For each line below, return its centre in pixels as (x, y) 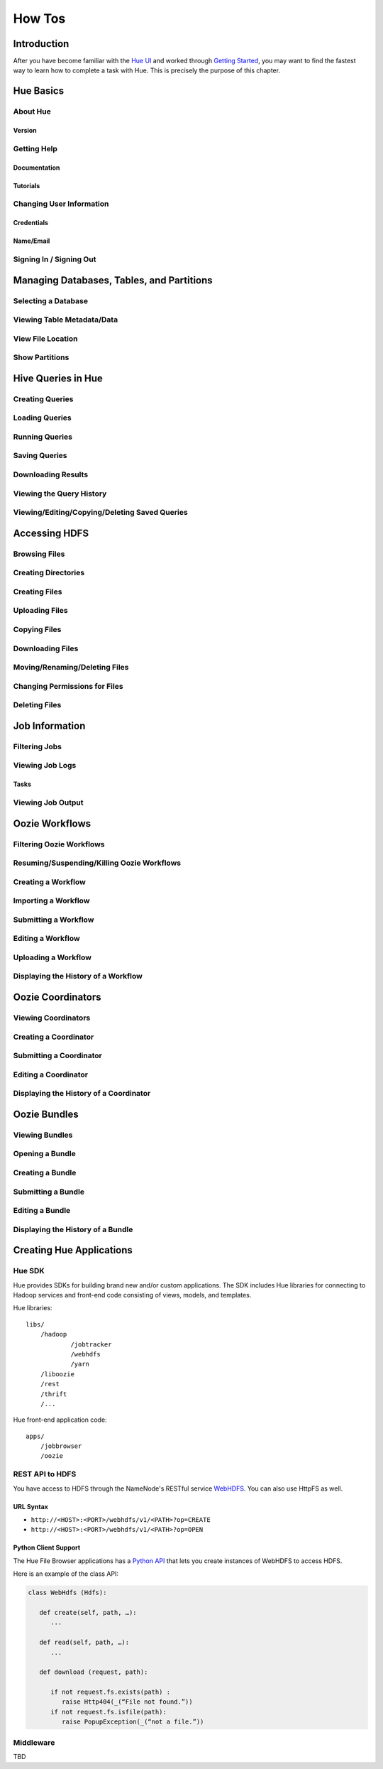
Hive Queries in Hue (58, 378)
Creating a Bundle (45, 1172)
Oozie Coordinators (57, 997)
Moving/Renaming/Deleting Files (71, 668)
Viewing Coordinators (52, 1018)
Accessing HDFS (51, 533)
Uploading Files (40, 611)
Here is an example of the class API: (66, 1574)
